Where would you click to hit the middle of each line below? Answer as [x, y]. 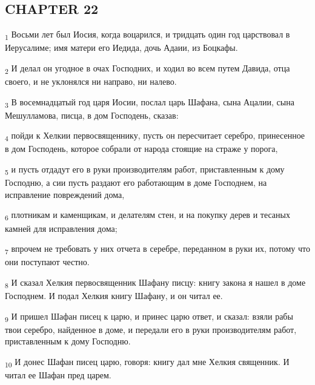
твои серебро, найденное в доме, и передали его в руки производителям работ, [151, 329]
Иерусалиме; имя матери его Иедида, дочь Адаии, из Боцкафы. [121, 48]
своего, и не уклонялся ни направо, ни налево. [91, 81]
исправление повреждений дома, [65, 194]
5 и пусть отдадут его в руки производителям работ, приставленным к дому [145, 170]
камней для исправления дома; [61, 228]
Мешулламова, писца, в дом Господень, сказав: [92, 115]
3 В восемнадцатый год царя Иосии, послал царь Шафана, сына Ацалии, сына [150, 102]
